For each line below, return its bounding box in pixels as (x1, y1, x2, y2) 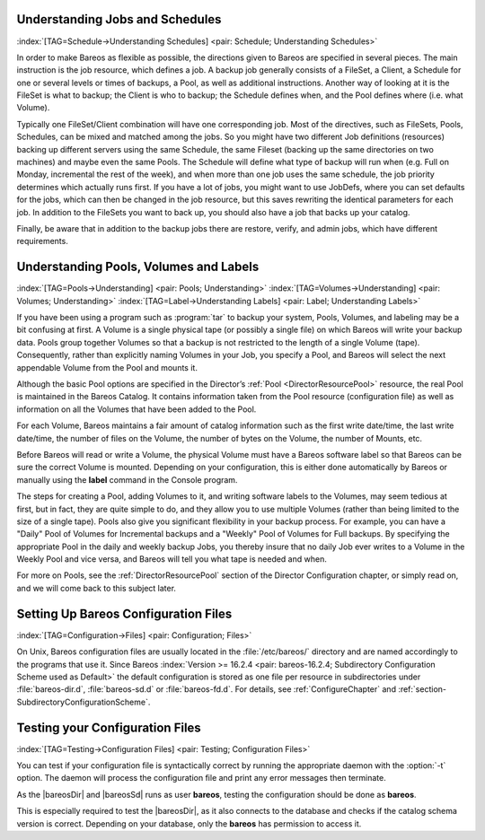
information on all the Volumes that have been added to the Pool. (16, 404, 257, 415)
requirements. (16, 236, 69, 247)
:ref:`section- (398, 684, 446, 695)
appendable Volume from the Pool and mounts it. (16, 362, 198, 372)
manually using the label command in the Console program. (16, 474, 238, 485)
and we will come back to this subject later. (16, 582, 177, 593)
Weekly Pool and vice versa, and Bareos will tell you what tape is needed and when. (16, 554, 327, 564)
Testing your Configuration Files (16, 720, 201, 735)
